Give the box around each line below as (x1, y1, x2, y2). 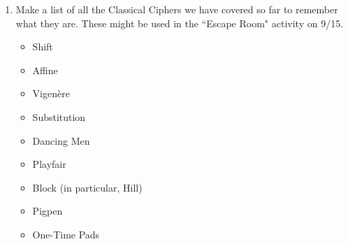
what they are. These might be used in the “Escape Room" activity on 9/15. (15, 15, 344, 30)
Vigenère (32, 86, 70, 101)
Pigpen (32, 203, 63, 218)
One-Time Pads (32, 227, 100, 241)
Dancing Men (32, 133, 90, 148)
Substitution (32, 109, 86, 124)
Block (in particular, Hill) (32, 180, 143, 194)
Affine (32, 62, 58, 77)
